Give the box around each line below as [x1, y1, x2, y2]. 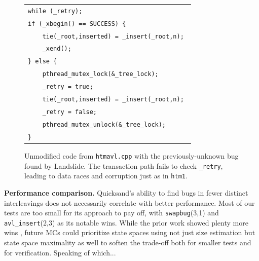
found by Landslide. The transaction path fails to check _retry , [24, 160, 223, 171]
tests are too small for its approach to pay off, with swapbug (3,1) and [4, 207, 219, 218]
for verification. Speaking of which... [4, 247, 116, 257]
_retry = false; [42, 108, 97, 116]
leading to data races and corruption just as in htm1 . [24, 170, 188, 181]
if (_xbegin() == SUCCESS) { [28, 20, 126, 27]
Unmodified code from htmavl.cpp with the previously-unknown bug [24, 150, 239, 161]
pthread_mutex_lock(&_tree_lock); [42, 70, 159, 78]
